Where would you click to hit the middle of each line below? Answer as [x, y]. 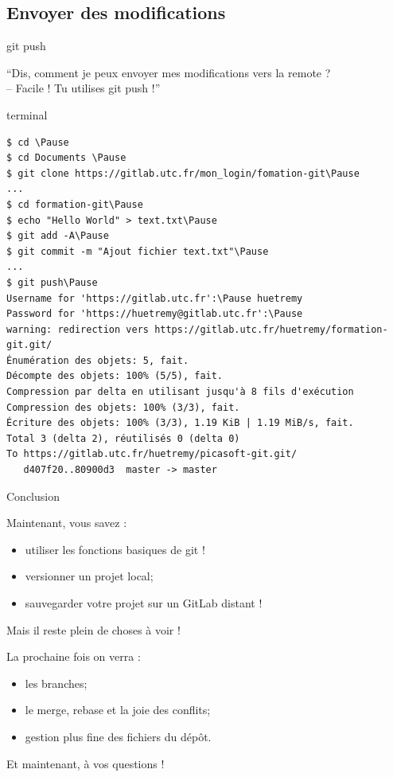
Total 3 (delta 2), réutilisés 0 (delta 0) [123, 438]
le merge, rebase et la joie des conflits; [118, 710]
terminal [27, 114]
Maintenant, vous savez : [67, 523]
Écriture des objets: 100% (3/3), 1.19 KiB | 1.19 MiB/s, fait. [180, 423]
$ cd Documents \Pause [66, 158]
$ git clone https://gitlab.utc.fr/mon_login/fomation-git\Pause [183, 173]
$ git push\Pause [52, 282]
